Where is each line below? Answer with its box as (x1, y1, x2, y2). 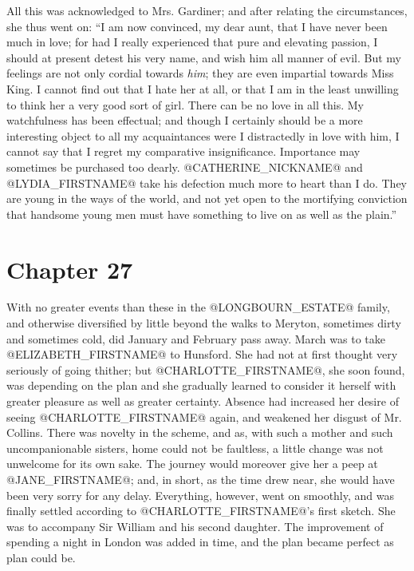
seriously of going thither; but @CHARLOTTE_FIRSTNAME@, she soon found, (6, 361, 405, 378)
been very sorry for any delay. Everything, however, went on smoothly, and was (6, 486, 395, 503)
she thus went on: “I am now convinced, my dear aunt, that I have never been (6, 18, 388, 34)
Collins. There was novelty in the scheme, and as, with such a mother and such (6, 424, 393, 441)
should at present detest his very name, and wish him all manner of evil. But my (6, 49, 401, 65)
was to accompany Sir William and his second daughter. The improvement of (6, 517, 384, 534)
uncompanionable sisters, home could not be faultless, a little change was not (6, 439, 384, 456)
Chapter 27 (6, 252, 133, 285)
